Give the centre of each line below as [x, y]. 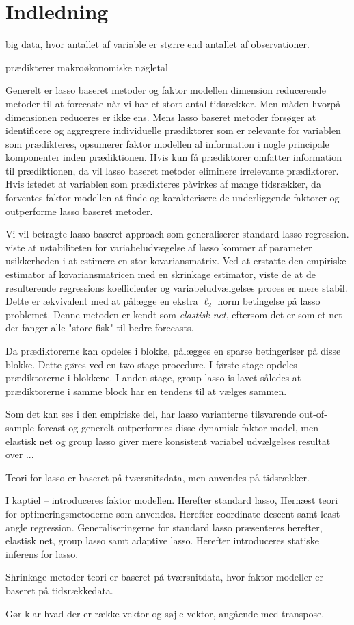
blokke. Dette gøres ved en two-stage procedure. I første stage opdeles [151, 364]
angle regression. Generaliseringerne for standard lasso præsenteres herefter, [164, 527]
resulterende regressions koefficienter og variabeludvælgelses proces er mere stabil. [177, 287]
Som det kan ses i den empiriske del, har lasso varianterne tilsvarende [151, 414]
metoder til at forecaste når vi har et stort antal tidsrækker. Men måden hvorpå [173, 103]
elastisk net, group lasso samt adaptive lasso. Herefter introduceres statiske [163, 540]
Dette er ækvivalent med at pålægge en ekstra [102, 301]
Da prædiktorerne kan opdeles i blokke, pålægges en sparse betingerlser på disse [173, 350]
